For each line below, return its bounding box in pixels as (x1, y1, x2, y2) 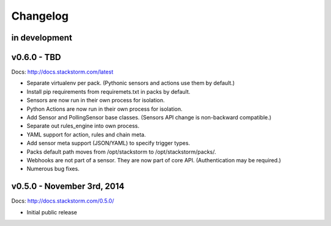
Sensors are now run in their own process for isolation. (26, 97, 165, 104)
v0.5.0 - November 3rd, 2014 (11, 181, 125, 192)
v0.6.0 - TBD (11, 52, 61, 62)
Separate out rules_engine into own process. (26, 122, 140, 130)
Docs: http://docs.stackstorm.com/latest (11, 68, 113, 76)
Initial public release (26, 208, 78, 216)
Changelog (11, 9, 69, 23)
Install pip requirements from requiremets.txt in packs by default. (26, 88, 191, 95)
